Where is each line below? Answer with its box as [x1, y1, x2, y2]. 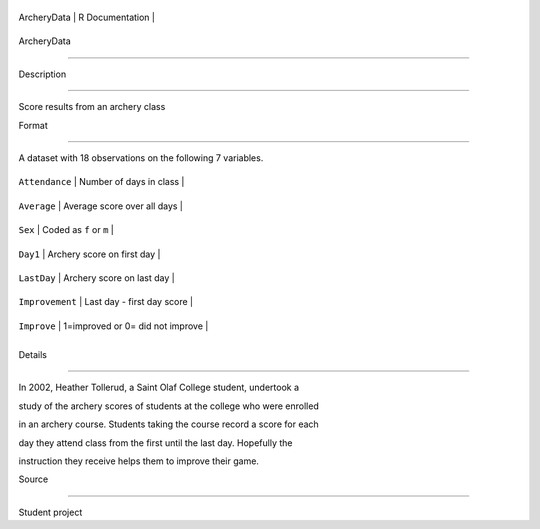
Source [18, 473, 49, 485]
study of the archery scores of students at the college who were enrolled [18, 400, 319, 412]
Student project [18, 506, 83, 518]
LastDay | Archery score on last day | [18, 271, 175, 284]
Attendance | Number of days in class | [18, 176, 185, 188]
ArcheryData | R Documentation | [18, 11, 155, 23]
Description [18, 68, 67, 80]
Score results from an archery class [18, 101, 166, 113]
